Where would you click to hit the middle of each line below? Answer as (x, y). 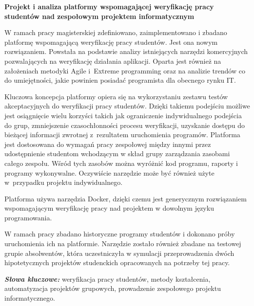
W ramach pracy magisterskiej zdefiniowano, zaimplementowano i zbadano (116, 32)
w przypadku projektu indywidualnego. (64, 182)
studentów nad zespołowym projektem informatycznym (99, 16)
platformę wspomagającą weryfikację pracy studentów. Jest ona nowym (111, 42)
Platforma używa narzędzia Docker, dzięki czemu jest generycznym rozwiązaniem (126, 198)
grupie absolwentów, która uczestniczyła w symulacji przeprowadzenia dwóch (119, 253)
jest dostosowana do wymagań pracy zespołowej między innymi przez (108, 144)
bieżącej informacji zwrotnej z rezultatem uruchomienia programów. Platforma (122, 135)
